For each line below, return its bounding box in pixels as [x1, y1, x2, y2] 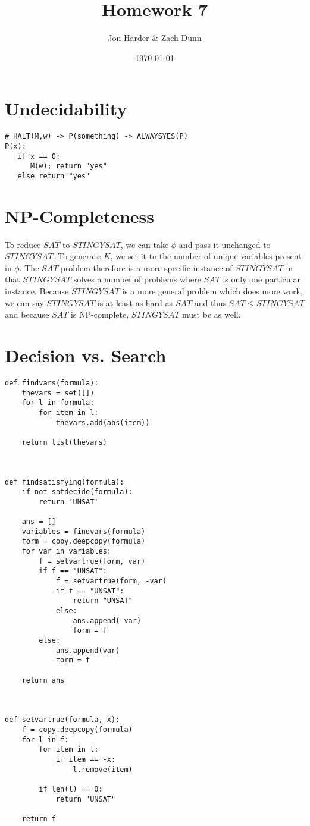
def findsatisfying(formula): [5, 478, 124, 486]
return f [21, 814, 56, 823]
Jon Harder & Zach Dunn [108, 32, 202, 44]
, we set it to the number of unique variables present [110, 250, 302, 262]
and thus [194, 296, 227, 309]
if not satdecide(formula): [21, 488, 133, 497]
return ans [21, 676, 65, 684]
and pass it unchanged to [179, 238, 271, 250]
